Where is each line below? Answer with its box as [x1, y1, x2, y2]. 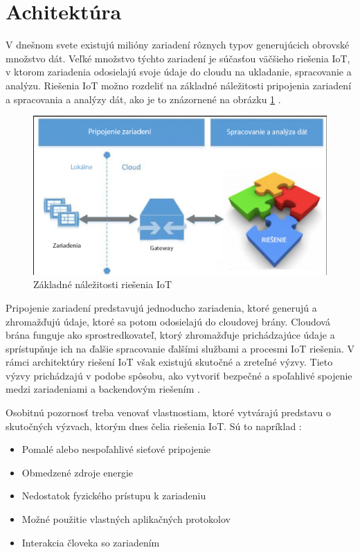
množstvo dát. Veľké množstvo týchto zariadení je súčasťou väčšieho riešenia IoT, [6, 51, 350, 65]
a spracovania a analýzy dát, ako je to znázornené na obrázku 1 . [6, 91, 281, 106]
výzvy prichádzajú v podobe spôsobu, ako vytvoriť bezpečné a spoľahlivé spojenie [6, 368, 352, 382]
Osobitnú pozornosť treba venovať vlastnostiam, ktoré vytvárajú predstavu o [6, 405, 332, 420]
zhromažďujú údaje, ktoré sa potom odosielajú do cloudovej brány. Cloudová [6, 314, 330, 328]
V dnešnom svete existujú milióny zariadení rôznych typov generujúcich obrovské [6, 37, 350, 52]
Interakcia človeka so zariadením [21, 535, 160, 549]
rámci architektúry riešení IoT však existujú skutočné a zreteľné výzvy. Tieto [6, 355, 333, 369]
